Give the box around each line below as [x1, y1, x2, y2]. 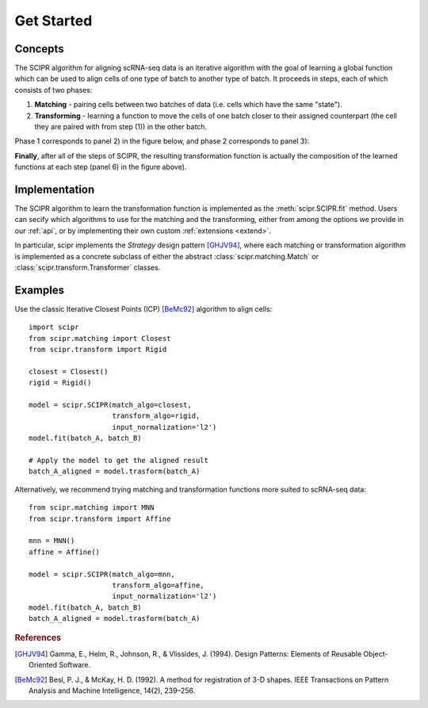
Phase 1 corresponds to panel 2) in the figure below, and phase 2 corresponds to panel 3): [14, 136, 310, 146]
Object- [363, 649, 388, 658]
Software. [59, 660, 91, 670]
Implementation [14, 183, 95, 196]
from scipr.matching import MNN [29, 503, 155, 512]
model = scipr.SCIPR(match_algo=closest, [29, 400, 192, 410]
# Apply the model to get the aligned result [29, 456, 209, 465]
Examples [14, 283, 65, 297]
